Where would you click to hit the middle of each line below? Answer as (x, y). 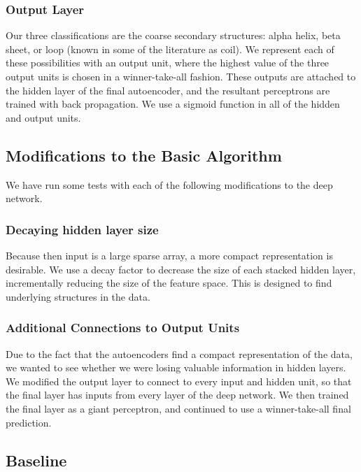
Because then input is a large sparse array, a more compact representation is (169, 255)
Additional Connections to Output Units (123, 328)
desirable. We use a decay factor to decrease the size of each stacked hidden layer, (181, 269)
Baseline (36, 460)
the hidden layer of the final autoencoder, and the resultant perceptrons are (168, 90)
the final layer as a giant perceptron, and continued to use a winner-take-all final (178, 408)
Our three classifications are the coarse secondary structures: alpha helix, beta (173, 35)
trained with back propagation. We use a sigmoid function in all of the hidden (173, 104)
